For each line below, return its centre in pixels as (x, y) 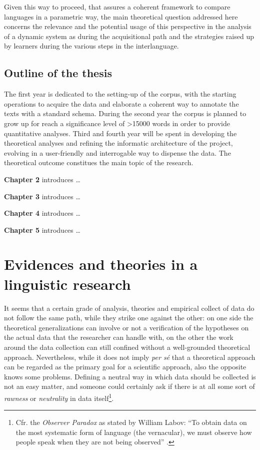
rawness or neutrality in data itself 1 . (59, 397)
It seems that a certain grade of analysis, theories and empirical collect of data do (129, 308)
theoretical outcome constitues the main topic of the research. (99, 162)
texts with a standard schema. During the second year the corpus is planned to (125, 113)
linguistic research (67, 284)
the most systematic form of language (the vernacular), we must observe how (134, 432)
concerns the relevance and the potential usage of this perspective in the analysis (128, 26)
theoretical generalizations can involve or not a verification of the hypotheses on (126, 327)
